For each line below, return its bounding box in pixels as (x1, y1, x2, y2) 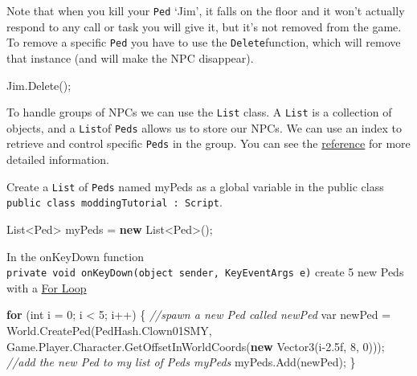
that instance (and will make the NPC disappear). (6, 49, 254, 66)
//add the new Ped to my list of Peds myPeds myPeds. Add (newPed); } (6, 354, 356, 370)
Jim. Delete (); (6, 76, 72, 93)
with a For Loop (6, 279, 87, 296)
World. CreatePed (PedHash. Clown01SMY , (6, 322, 212, 338)
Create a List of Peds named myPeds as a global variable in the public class (6, 178, 384, 194)
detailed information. (6, 151, 110, 168)
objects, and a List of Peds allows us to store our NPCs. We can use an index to (6, 119, 402, 136)
